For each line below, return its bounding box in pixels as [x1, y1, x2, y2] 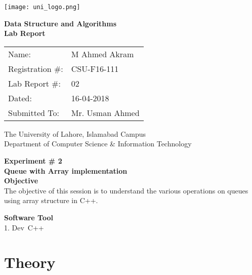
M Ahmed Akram [71, 48, 134, 60]
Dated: [8, 92, 32, 104]
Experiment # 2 [4, 155, 62, 166]
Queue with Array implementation [4, 165, 128, 176]
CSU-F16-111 [71, 62, 119, 74]
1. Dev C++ [4, 222, 44, 232]
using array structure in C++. [4, 195, 98, 206]
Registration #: [8, 62, 63, 74]
